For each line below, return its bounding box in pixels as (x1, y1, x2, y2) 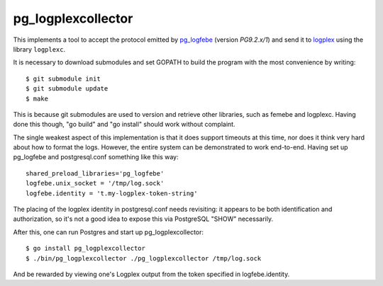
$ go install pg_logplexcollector (26, 244, 145, 253)
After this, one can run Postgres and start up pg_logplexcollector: (13, 227, 204, 236)
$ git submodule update (26, 85, 109, 93)
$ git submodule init (26, 74, 101, 83)
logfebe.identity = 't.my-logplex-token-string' (26, 189, 198, 198)
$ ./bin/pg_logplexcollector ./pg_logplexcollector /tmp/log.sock (26, 254, 262, 262)
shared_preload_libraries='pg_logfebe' (26, 169, 165, 177)
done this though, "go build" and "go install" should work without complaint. (13, 120, 235, 129)
